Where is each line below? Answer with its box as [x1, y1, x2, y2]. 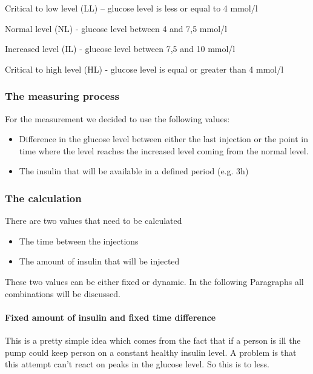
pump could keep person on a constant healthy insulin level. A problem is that [5, 346, 297, 358]
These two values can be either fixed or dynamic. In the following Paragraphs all [5, 275, 304, 287]
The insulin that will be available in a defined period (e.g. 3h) [19, 165, 249, 177]
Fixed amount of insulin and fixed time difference [5, 310, 216, 323]
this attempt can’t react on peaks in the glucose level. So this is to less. [5, 358, 269, 370]
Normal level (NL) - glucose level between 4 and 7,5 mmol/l [5, 22, 227, 34]
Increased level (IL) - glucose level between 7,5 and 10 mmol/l [5, 42, 236, 55]
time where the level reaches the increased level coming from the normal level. [19, 144, 309, 157]
